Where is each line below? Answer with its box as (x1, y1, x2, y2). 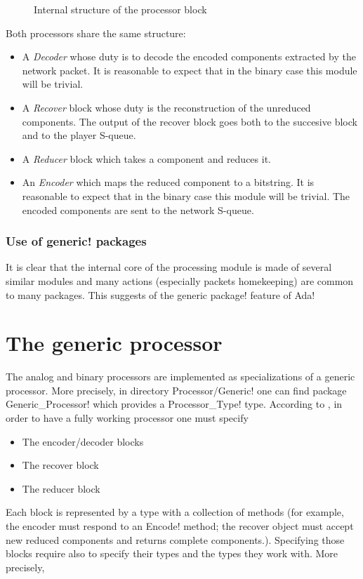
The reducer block (22, 481, 100, 495)
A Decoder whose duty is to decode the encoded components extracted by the (22, 49, 356, 64)
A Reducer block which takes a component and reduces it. (22, 151, 271, 166)
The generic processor (6, 328, 223, 357)
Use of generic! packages (6, 232, 147, 250)
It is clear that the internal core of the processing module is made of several (6, 260, 332, 274)
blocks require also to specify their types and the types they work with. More (6, 546, 338, 561)
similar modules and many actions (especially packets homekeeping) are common (6, 273, 354, 288)
